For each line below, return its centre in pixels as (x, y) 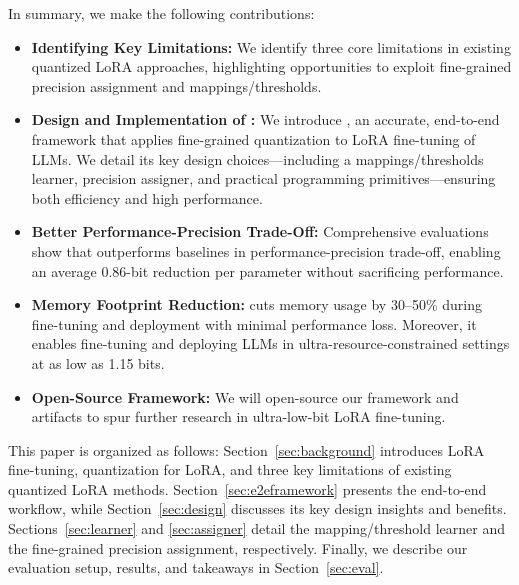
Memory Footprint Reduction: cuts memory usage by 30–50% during (256, 304)
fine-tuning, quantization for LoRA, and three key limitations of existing (230, 469)
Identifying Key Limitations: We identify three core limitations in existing (271, 46)
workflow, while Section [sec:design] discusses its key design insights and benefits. (257, 508)
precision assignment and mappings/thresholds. (176, 85)
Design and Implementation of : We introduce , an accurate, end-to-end (265, 119)
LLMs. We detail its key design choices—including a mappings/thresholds (257, 158)
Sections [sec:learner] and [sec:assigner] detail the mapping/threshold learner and (256, 528)
